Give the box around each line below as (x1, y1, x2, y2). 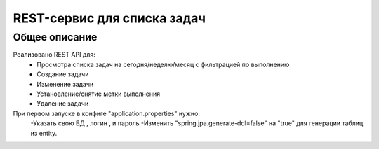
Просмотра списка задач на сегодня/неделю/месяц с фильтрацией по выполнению (36, 60, 290, 69)
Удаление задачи (36, 99, 89, 108)
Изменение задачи (36, 80, 94, 88)
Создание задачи (36, 70, 89, 78)
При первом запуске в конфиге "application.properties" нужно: (13, 109, 200, 118)
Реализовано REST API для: (13, 50, 96, 59)
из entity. (30, 129, 58, 137)
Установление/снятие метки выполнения (36, 90, 161, 98)
